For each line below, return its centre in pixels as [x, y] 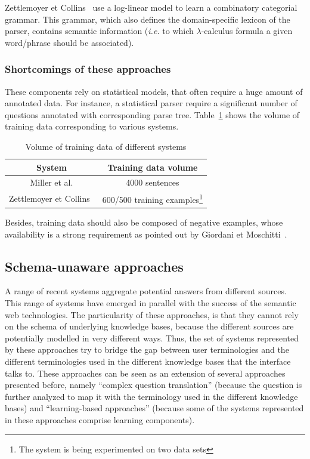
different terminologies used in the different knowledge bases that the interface [148, 361]
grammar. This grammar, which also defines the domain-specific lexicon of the [148, 19]
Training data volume [153, 167]
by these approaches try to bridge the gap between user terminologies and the [147, 349]
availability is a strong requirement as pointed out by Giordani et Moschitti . [146, 234]
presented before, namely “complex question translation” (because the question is [154, 385]
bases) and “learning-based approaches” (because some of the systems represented [154, 408]
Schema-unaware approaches [94, 266]
